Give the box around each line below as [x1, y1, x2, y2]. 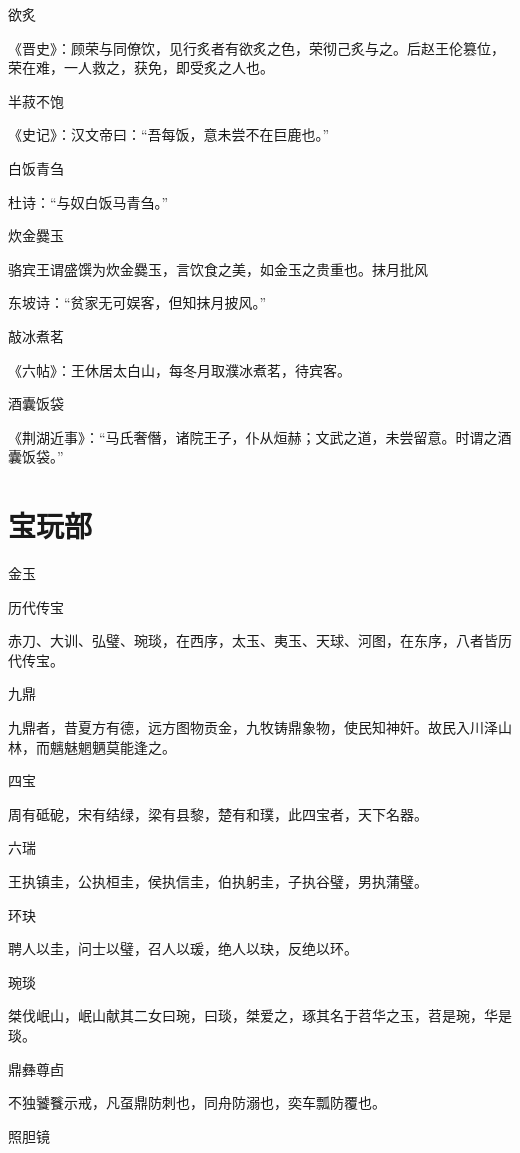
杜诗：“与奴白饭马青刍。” [8, 191, 169, 212]
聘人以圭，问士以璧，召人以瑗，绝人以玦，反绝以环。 [8, 938, 358, 959]
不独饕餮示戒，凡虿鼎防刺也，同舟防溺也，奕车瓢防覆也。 [8, 1092, 386, 1113]
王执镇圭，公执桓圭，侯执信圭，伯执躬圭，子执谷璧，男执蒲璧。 [8, 870, 428, 891]
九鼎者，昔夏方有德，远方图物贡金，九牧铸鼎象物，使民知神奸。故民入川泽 [8, 717, 498, 737]
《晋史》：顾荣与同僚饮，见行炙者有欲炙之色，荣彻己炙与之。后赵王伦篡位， [8, 37, 505, 58]
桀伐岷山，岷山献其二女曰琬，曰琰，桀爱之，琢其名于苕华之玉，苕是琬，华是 [8, 1005, 512, 1026]
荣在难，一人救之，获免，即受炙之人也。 [8, 57, 274, 78]
